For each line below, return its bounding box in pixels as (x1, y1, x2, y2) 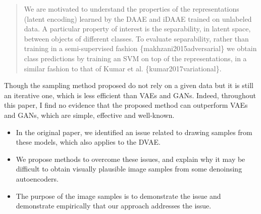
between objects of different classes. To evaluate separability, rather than (24, 33, 249, 44)
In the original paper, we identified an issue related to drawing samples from (16, 126, 252, 137)
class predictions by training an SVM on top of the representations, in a (24, 53, 247, 63)
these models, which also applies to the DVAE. (16, 137, 161, 147)
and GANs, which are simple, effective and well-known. (4, 109, 175, 120)
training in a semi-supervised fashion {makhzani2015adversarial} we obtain (24, 43, 257, 54)
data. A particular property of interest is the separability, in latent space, (24, 23, 251, 34)
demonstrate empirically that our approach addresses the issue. (16, 200, 212, 211)
